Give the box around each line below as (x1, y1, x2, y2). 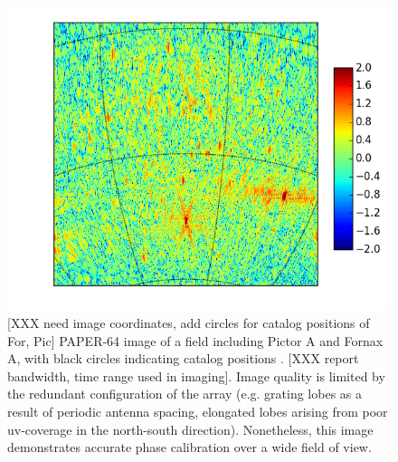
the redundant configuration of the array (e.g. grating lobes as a (7, 384, 362, 403)
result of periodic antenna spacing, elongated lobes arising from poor (7, 402, 388, 421)
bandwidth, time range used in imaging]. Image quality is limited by (7, 366, 385, 385)
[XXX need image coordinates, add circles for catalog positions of (7, 313, 370, 332)
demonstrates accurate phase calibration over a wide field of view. (7, 438, 372, 457)
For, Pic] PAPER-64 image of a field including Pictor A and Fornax (7, 331, 384, 350)
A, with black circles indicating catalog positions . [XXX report (7, 349, 359, 368)
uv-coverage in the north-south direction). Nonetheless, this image (7, 419, 374, 438)
